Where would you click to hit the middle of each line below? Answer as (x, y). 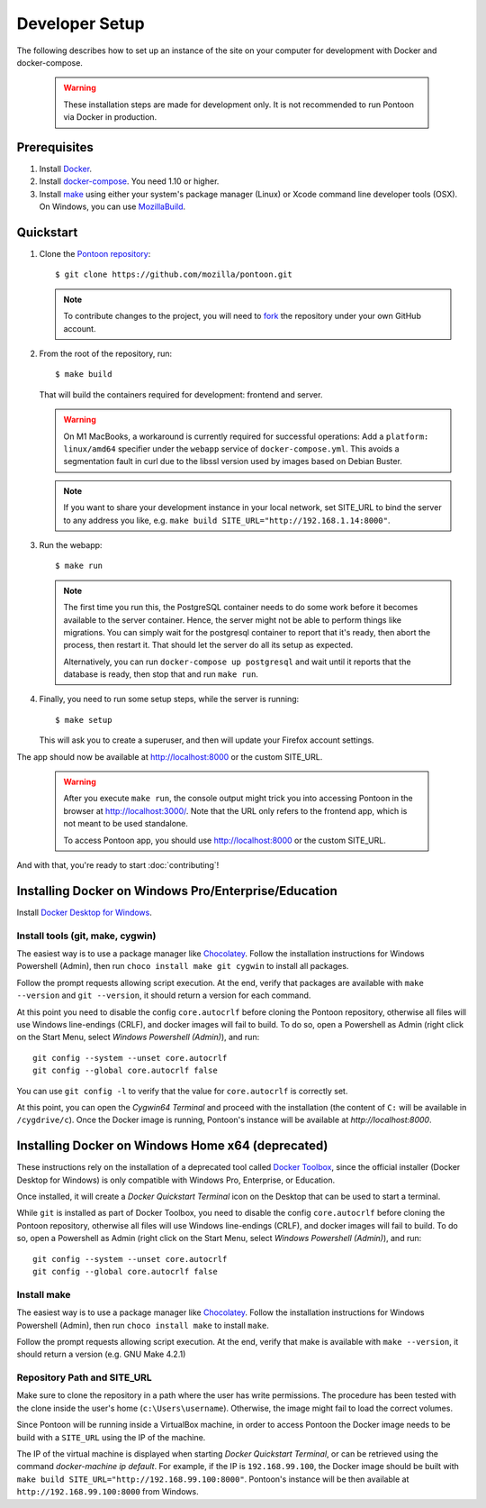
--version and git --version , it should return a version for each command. (164, 995)
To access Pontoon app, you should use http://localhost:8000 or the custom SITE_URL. (225, 840)
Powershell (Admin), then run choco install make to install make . (143, 1325)
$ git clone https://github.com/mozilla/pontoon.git (174, 274)
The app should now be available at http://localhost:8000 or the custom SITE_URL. (170, 756)
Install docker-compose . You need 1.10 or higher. (129, 181)
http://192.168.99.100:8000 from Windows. (108, 1492)
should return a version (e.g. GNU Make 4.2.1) (101, 1354)
